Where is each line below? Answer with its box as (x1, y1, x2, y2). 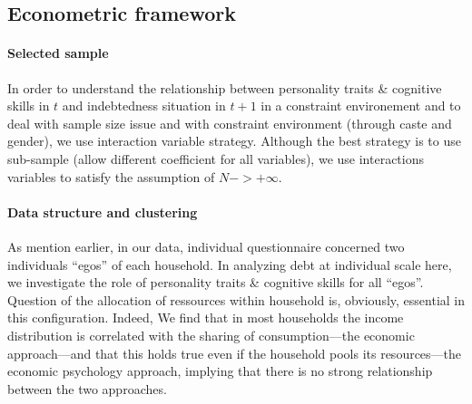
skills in (7, 96, 50, 115)
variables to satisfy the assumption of (7, 167, 215, 186)
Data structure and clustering (7, 202, 198, 221)
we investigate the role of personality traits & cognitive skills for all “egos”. (7, 273, 424, 292)
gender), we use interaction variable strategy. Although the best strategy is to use (7, 131, 461, 150)
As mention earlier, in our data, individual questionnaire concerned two (7, 236, 405, 255)
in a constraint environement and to (261, 96, 461, 115)
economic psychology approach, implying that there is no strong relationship (7, 361, 433, 380)
